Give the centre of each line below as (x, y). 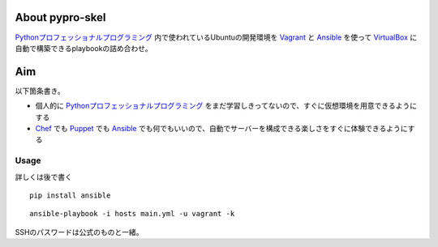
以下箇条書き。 (40, 91)
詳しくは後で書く (43, 177)
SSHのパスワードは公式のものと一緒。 (79, 232)
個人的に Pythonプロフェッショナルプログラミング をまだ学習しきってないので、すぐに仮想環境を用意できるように (226, 106)
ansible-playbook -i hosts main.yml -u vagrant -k (132, 214)
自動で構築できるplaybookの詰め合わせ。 (84, 48)
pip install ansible (70, 195)
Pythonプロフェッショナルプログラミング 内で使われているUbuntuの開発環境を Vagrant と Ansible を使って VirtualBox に (216, 37)
